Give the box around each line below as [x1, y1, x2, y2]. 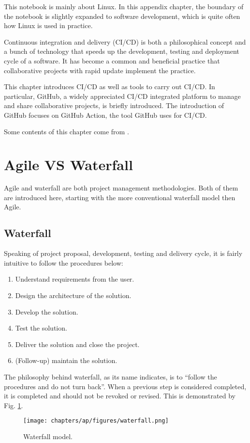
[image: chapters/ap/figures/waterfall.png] [23, 417, 169, 425]
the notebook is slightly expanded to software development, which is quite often [4, 11, 240, 21]
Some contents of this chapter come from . [4, 126, 129, 136]
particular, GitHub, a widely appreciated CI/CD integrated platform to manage [4, 91, 241, 101]
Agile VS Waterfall [4, 155, 133, 174]
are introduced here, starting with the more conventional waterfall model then [4, 192, 235, 202]
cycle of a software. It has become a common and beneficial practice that [4, 55, 220, 65]
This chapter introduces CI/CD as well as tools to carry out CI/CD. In [4, 81, 215, 92]
